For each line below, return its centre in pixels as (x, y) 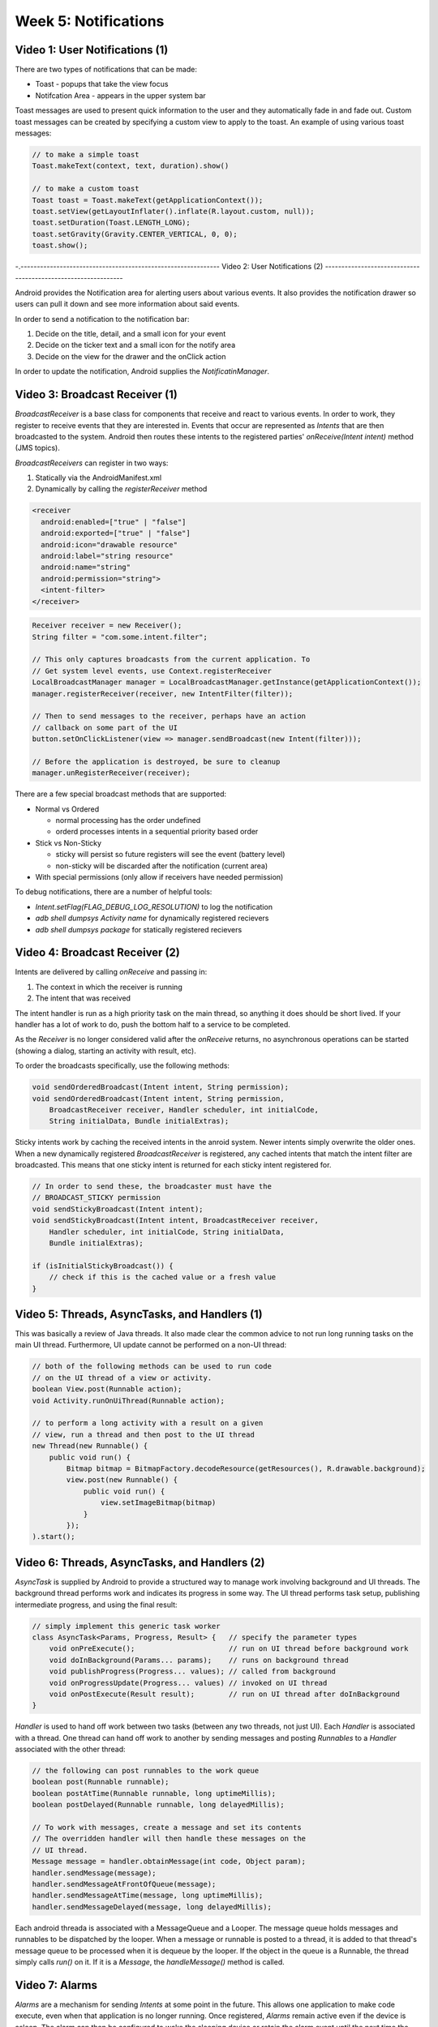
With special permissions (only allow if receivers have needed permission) (159, 876)
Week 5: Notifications (90, 21)
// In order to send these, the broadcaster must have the (152, 1187)
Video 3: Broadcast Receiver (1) (96, 394)
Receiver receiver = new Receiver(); (107, 626)
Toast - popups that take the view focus (102, 84)
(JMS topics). (37, 448)
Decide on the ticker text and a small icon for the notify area (135, 345)
